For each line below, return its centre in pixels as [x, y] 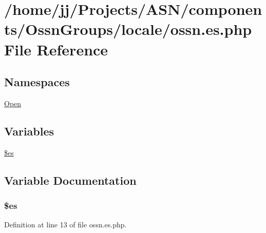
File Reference [56, 49]
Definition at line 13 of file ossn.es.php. [65, 225]
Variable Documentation [70, 180]
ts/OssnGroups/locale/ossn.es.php [128, 29]
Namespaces [37, 82]
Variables [29, 131]
